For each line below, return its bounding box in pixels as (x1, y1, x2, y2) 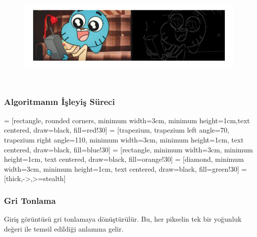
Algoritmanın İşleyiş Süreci (4, 95, 115, 108)
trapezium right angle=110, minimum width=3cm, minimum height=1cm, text (4, 134, 244, 144)
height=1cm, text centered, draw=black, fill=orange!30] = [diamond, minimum (4, 154, 244, 164)
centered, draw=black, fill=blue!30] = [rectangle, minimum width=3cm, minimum (4, 144, 253, 154)
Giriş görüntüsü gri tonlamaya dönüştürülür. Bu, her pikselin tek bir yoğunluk (4, 214, 242, 224)
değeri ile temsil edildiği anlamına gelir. (4, 223, 124, 234)
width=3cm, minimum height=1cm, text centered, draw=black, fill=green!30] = (4, 163, 247, 174)
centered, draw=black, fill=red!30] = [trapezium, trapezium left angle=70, (4, 125, 229, 135)
